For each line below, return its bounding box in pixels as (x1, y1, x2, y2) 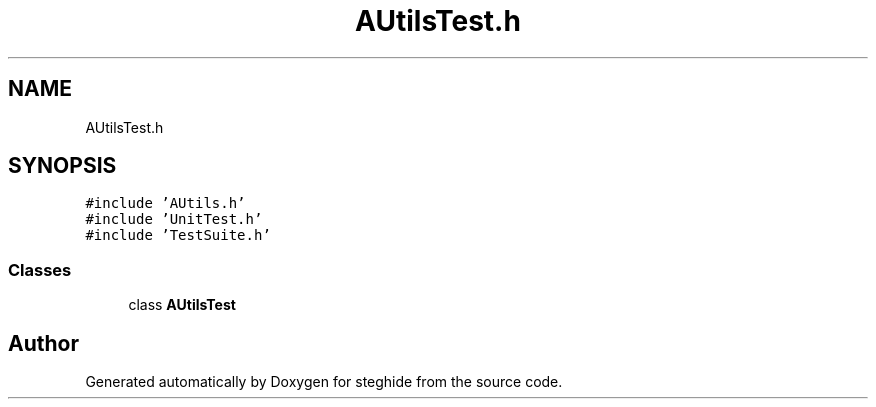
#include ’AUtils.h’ (85, 195, 246, 212)
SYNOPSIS (8, 153, 117, 179)
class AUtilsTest (128, 296, 236, 314)
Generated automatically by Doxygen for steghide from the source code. (85, 373, 563, 391)
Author (8, 330, 79, 356)
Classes (8, 259, 72, 280)
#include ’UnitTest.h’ (85, 211, 263, 228)
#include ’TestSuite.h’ (85, 227, 271, 244)
